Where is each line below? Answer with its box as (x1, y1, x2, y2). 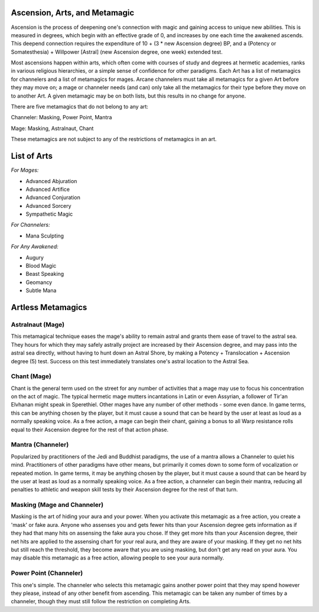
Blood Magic (25, 262, 57, 269)
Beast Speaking (25, 271, 64, 278)
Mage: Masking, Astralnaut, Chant (11, 125, 94, 132)
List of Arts (11, 151, 53, 161)
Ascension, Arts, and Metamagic (11, 8, 135, 18)
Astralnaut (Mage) (11, 320, 65, 328)
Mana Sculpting (25, 232, 64, 239)
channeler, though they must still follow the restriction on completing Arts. (11, 598, 191, 605)
